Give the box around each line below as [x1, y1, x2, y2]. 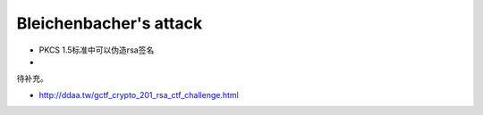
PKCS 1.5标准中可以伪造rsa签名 [38, 45, 155, 55]
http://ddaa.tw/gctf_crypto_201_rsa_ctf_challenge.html [38, 89, 239, 100]
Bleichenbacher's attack [16, 13, 203, 33]
